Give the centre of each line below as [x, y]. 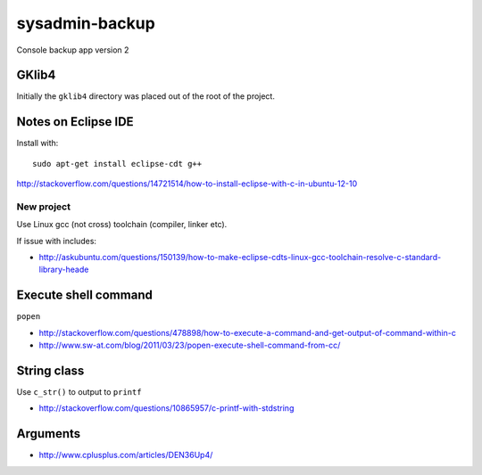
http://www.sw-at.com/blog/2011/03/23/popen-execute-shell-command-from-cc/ [190, 345]
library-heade [64, 270]
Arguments [49, 434]
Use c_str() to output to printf [79, 392]
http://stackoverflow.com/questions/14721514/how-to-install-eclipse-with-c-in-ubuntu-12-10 [187, 184]
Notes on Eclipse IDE [75, 122]
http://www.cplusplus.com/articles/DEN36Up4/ [126, 455]
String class [50, 370]
